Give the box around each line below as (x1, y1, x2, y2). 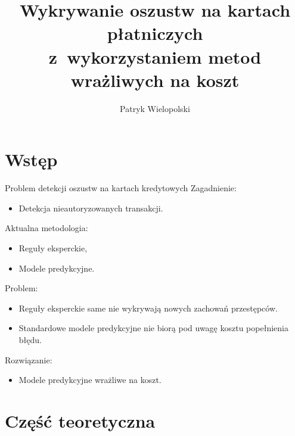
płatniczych (107, 21, 203, 45)
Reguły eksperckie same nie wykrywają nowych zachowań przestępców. (18, 301, 278, 314)
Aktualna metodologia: (5, 222, 88, 234)
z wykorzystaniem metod (48, 44, 262, 68)
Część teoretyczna (5, 408, 156, 432)
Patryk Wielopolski (120, 102, 190, 114)
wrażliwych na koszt (70, 67, 240, 92)
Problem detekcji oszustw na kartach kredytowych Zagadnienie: (5, 182, 237, 194)
